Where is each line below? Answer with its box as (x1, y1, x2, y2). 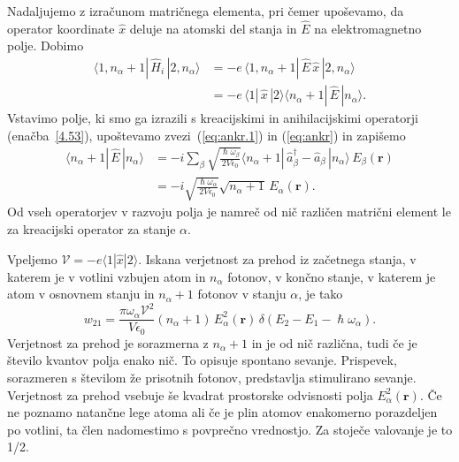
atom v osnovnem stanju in (7, 284, 155, 303)
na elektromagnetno (314, 19, 422, 37)
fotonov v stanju (197, 284, 287, 303)
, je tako (298, 284, 343, 303)
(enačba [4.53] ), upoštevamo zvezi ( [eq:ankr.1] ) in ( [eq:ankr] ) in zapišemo (7, 125, 406, 144)
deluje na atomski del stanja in (129, 19, 297, 37)
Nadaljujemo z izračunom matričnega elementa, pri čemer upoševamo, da (7, 2, 404, 19)
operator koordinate (7, 19, 115, 37)
